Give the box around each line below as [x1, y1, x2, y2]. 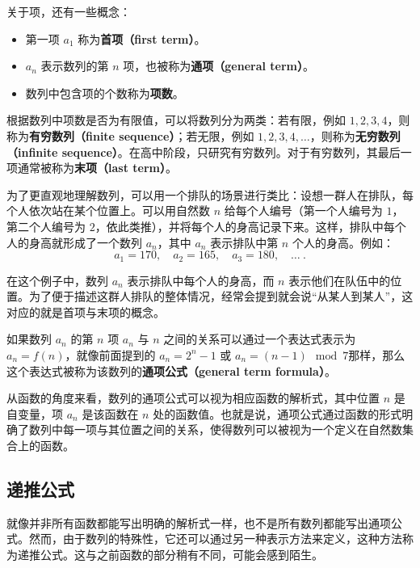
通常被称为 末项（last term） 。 [17, 159, 177, 176]
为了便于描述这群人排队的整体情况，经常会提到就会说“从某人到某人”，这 [28, 288, 414, 305]
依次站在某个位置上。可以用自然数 [28, 202, 210, 219]
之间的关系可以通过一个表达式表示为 [163, 330, 356, 347]
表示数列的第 [40, 57, 109, 74]
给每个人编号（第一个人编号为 [224, 202, 383, 219]
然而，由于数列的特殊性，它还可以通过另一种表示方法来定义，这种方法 [28, 530, 402, 547]
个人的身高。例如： [292, 234, 394, 250]
